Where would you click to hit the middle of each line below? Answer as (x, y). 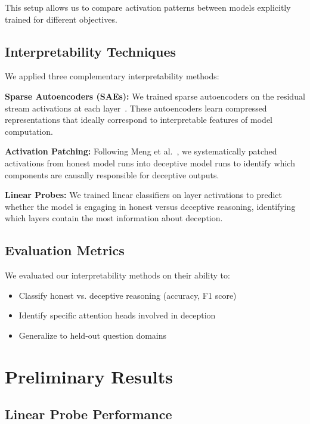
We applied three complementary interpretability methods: (112, 76)
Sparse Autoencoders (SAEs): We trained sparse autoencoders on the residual (155, 96)
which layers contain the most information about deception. (114, 218)
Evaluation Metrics (65, 250)
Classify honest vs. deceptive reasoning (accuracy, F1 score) (128, 295)
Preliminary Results (89, 376)
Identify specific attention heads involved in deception (117, 315)
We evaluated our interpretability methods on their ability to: (117, 275)
